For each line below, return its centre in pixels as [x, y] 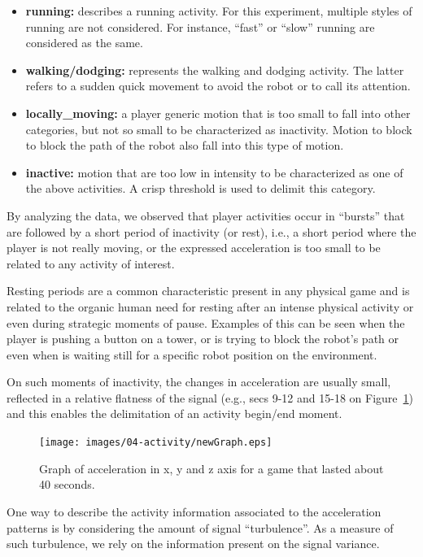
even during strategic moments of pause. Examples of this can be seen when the [206, 322]
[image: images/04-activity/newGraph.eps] [156, 443]
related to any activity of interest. [91, 263]
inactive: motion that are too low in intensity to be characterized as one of [214, 172]
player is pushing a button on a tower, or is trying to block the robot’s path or [203, 339]
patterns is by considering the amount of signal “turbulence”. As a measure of [200, 527]
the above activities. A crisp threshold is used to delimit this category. [201, 188]
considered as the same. [84, 43]
